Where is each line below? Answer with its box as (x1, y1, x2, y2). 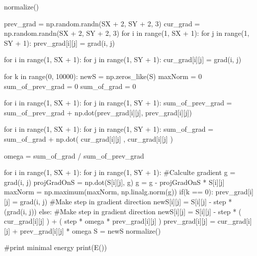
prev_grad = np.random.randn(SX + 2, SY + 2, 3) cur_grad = (4, 18, 200, 28)
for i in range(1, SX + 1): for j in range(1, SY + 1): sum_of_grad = (4, 124, 214, 134)
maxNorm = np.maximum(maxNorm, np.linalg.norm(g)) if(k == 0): (4, 186, 213, 197)
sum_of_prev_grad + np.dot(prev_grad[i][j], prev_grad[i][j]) (4, 107, 192, 117)
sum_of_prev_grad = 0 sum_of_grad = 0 (4, 81, 136, 91)
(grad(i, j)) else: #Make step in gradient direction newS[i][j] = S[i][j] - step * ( (4, 206, 242, 216)
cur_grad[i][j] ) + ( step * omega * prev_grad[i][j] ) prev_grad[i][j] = (4, 216, 216, 226)
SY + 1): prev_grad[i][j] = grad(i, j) (4, 37, 115, 48)
